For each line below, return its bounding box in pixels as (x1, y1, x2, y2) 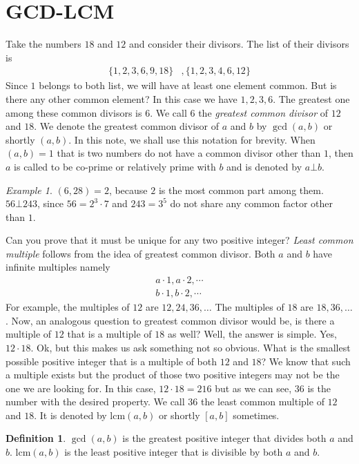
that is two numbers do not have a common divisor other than (57, 146, 321, 160)
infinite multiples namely (6, 260, 110, 274)
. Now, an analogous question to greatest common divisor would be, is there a (6, 313, 335, 327)
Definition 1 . (6, 431, 66, 445)
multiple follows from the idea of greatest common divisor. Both (6, 246, 275, 260)
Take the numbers (6, 37, 81, 51)
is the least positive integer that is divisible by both (64, 445, 283, 459)
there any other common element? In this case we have (6, 91, 237, 106)
